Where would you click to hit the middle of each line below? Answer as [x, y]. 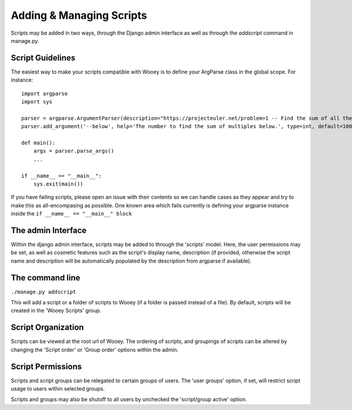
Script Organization [48, 327]
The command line [45, 278]
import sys [37, 102]
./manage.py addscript [43, 292]
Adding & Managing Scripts [79, 15]
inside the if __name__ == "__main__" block [71, 214]
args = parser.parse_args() [74, 151]
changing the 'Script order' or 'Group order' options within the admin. [95, 349]
